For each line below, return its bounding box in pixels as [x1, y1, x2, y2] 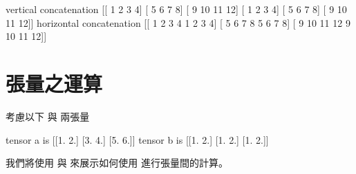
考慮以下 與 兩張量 [6, 109, 90, 123]
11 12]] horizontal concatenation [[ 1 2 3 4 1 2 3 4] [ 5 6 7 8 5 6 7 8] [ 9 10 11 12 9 [6, 15, 350, 30]
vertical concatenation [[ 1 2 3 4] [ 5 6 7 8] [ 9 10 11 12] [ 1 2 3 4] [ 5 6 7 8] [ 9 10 [6, 2, 347, 16]
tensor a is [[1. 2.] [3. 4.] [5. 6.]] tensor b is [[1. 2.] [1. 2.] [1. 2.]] [6, 132, 269, 146]
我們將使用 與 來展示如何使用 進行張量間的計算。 [6, 155, 228, 170]
